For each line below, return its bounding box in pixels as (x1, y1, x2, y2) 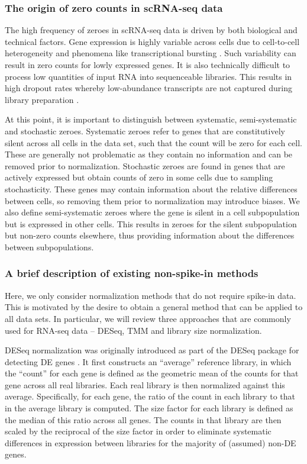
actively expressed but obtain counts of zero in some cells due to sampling (5, 171, 273, 183)
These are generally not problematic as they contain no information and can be (5, 148, 293, 160)
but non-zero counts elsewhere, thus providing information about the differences (5, 229, 295, 241)
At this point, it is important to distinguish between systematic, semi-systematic (5, 113, 297, 125)
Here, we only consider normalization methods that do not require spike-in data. (5, 289, 296, 301)
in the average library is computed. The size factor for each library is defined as (5, 402, 293, 414)
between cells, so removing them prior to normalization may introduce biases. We (5, 194, 300, 207)
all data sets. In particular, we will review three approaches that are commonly (5, 312, 291, 324)
